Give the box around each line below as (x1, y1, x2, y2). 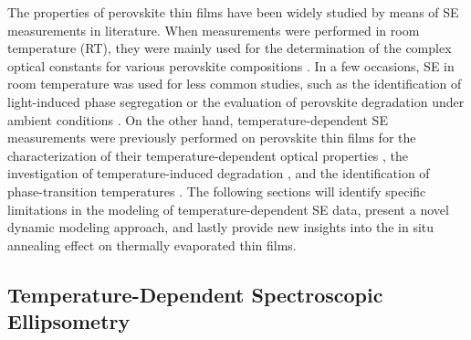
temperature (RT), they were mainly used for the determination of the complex (7, 38, 452, 58)
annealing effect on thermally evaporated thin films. (7, 235, 297, 254)
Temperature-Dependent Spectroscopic (7, 280, 383, 308)
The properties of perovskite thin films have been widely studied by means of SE (7, 3, 459, 21)
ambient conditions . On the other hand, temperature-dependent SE (7, 110, 388, 129)
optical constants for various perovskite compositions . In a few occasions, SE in (7, 56, 455, 75)
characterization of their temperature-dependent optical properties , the (7, 145, 409, 165)
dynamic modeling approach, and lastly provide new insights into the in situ (7, 218, 434, 237)
